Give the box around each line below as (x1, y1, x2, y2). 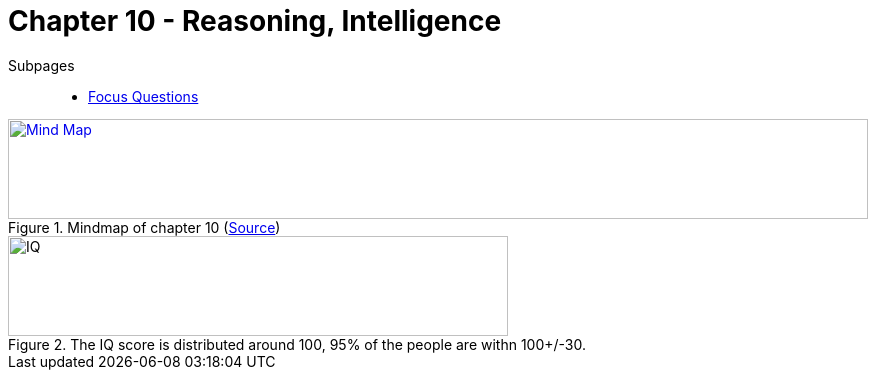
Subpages (8, 56, 75, 74)
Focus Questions (88, 87, 199, 105)
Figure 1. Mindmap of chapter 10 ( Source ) (8, 218, 281, 236)
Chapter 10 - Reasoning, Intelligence (8, 4, 502, 38)
